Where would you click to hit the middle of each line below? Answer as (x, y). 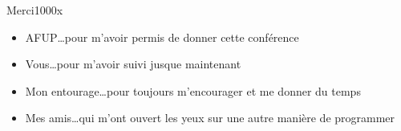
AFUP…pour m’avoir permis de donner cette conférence (162, 37)
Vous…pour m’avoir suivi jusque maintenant (133, 64)
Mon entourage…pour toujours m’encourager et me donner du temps (193, 90)
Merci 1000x (35, 10)
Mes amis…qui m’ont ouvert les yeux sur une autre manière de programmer (210, 118)
